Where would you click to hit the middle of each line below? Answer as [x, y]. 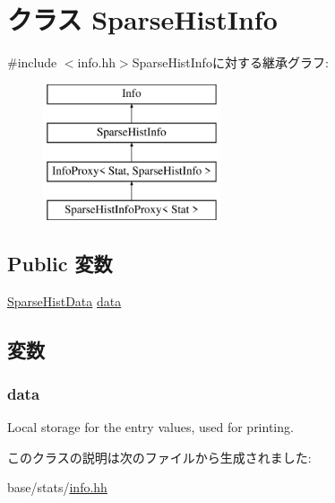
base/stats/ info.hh [57, 487]
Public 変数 [60, 263]
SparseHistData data [64, 300]
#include [32, 62]
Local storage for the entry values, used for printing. [150, 427]
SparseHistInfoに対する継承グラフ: [230, 62]
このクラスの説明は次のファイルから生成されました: [159, 457]
